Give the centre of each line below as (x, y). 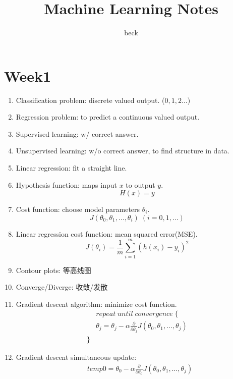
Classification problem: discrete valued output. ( (90, 100)
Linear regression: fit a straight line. (71, 168)
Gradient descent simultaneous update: (76, 357)
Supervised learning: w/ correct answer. (77, 133)
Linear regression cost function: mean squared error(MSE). (107, 233)
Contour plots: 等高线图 (53, 270)
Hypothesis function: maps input (66, 184)
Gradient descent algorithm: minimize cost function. (96, 304)
